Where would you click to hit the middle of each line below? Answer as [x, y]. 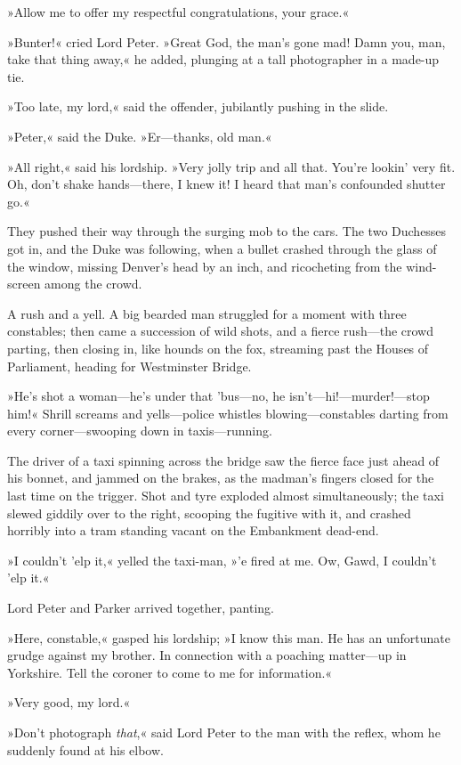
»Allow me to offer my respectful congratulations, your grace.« [178, 12]
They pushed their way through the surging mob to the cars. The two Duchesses [227, 231]
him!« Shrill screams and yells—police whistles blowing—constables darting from [228, 413]
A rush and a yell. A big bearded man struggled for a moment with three [207, 313]
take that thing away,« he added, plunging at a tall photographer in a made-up [223, 59]
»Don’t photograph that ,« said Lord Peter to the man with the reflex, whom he [224, 732]
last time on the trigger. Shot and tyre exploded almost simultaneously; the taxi [226, 496]
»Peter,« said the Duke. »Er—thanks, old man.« [140, 136]
